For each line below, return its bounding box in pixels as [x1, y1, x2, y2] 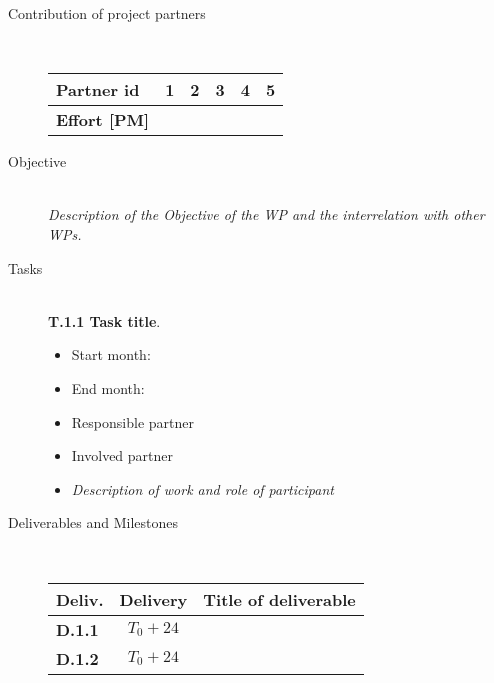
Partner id [56, 78, 140, 102]
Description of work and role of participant [71, 478, 334, 499]
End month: [71, 377, 145, 398]
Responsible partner [71, 411, 194, 432]
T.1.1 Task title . [48, 310, 161, 331]
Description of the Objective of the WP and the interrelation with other [48, 204, 485, 225]
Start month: [71, 344, 151, 365]
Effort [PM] [56, 108, 150, 132]
